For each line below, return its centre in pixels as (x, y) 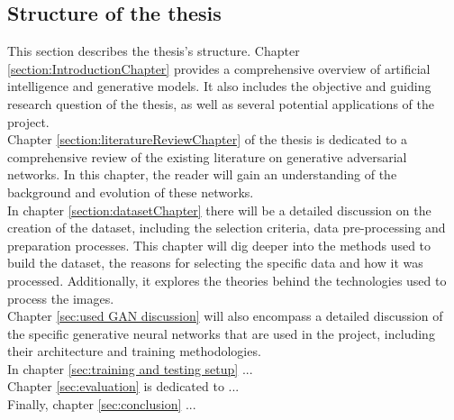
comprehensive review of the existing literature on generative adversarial (207, 156)
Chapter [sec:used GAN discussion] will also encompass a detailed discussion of (225, 316)
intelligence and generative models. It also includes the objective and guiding (219, 86)
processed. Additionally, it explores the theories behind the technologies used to (227, 280)
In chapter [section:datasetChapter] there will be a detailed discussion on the (219, 210)
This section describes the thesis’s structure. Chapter (154, 51)
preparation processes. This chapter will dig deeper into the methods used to (219, 245)
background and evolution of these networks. (131, 192)
